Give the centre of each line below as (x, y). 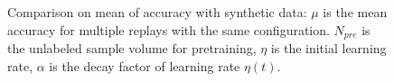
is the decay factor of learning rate (145, 65)
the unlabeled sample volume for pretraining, (132, 48)
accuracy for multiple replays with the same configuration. (169, 29)
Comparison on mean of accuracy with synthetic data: (157, 12)
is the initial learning (328, 48)
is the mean (355, 12)
